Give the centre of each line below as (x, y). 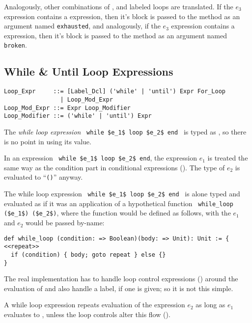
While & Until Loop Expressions (89, 71)
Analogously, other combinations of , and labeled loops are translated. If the (119, 6)
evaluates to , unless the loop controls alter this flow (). (87, 314)
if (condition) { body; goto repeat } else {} (88, 255)
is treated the (228, 158)
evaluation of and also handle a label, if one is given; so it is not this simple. (119, 288)
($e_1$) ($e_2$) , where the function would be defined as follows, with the (117, 213)
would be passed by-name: (65, 223)
